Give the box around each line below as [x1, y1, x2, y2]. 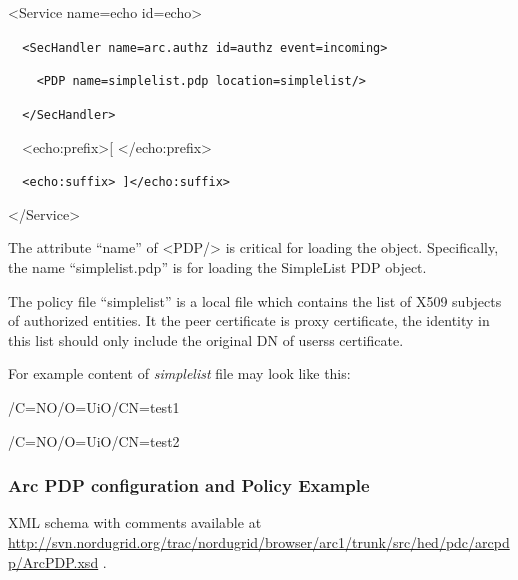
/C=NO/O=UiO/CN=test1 [8, 396, 180, 417]
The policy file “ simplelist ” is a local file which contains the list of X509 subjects [8, 290, 502, 311]
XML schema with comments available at [8, 512, 262, 533]
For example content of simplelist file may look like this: [8, 363, 351, 384]
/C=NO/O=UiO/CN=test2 [8, 430, 180, 451]
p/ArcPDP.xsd [8, 551, 99, 572]
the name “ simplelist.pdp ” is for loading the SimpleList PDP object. [8, 257, 427, 277]
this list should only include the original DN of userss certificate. [8, 329, 404, 350]
